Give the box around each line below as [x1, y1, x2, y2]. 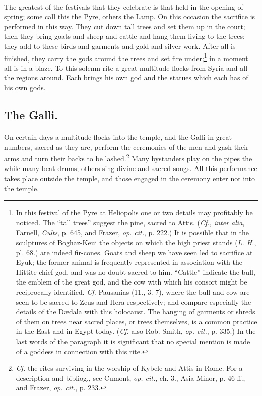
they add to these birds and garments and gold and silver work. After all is [4, 40, 236, 51]
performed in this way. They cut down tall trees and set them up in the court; [4, 21, 245, 31]
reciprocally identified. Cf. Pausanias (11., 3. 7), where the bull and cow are [16, 286, 250, 297]
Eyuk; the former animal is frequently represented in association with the [16, 257, 242, 267]
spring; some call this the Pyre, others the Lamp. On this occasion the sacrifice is [4, 11, 255, 22]
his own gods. [4, 82, 46, 92]
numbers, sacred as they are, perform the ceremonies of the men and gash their [4, 141, 249, 152]
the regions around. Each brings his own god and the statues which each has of [4, 72, 248, 83]
